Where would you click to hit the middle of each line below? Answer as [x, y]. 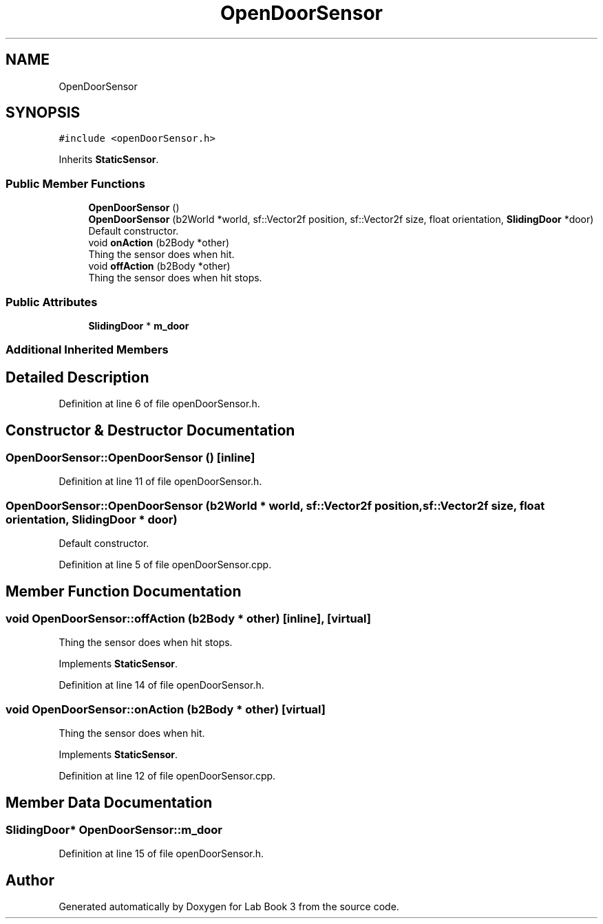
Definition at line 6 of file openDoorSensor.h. [159, 404]
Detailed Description [77, 377]
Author [30, 880]
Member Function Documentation [124, 591]
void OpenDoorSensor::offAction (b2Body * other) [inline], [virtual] [188, 618]
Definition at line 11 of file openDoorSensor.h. [160, 482]
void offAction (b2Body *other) [159, 266]
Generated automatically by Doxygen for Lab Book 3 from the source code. [229, 907]
